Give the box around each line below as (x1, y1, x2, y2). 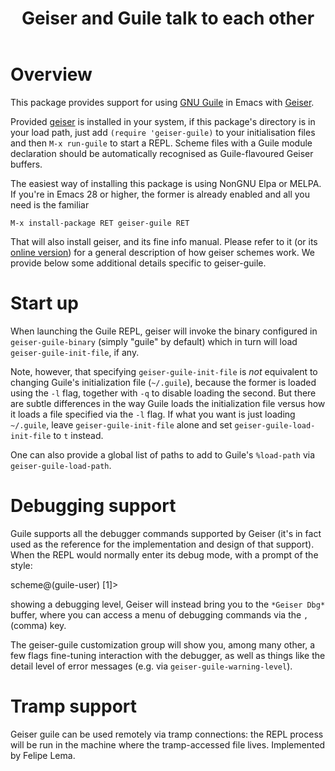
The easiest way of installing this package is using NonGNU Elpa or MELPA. (10, 177, 322, 189)
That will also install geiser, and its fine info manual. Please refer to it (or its (10, 235, 318, 247)
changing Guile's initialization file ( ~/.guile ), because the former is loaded (10, 376, 317, 388)
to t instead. (53, 429, 104, 441)
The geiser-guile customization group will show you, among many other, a (10, 638, 316, 651)
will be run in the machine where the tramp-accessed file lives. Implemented (10, 738, 326, 751)
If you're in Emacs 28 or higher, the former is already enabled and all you (10, 188, 311, 200)
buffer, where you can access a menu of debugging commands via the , (10, 608, 309, 621)
